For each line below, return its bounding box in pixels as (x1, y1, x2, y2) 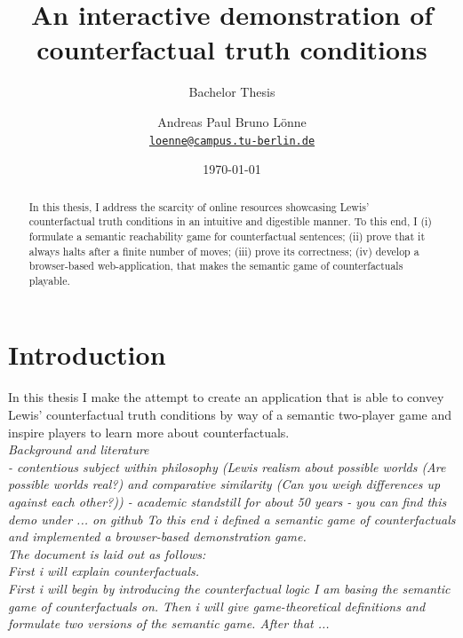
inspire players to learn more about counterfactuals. (8, 422, 290, 441)
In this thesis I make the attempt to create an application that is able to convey (8, 388, 444, 406)
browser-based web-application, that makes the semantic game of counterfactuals (28, 258, 403, 273)
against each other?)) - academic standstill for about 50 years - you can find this (8, 492, 447, 510)
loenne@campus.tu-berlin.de (148, 134, 315, 147)
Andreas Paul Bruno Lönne (157, 112, 307, 130)
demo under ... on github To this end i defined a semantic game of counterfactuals (8, 509, 456, 528)
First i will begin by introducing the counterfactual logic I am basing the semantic (8, 579, 451, 597)
